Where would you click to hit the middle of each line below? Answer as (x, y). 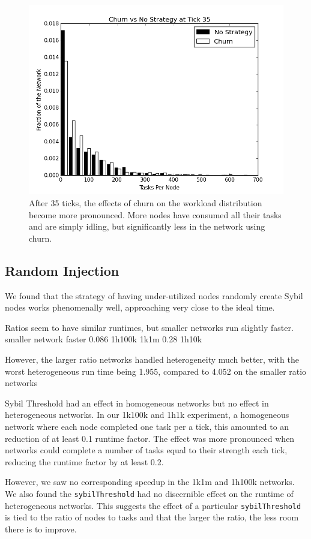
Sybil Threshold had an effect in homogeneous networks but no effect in (137, 403)
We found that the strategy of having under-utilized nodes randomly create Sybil (154, 295)
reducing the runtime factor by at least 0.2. (84, 461)
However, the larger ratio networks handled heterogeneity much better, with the (152, 359)
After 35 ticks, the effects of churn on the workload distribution (146, 203)
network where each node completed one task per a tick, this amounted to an (147, 426)
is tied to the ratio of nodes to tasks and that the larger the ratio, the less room (152, 517)
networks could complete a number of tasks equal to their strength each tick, (146, 450)
